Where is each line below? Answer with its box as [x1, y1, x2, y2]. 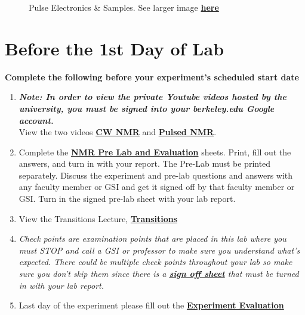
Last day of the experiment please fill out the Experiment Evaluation [19, 299, 284, 311]
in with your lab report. [19, 279, 104, 291]
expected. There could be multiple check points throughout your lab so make [19, 255, 292, 268]
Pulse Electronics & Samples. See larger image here [29, 1, 219, 13]
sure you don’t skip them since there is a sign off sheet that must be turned [19, 267, 299, 280]
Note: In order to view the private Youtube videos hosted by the [19, 91, 286, 103]
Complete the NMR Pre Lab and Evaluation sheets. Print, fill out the [19, 145, 291, 158]
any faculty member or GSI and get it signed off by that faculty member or [19, 180, 295, 193]
